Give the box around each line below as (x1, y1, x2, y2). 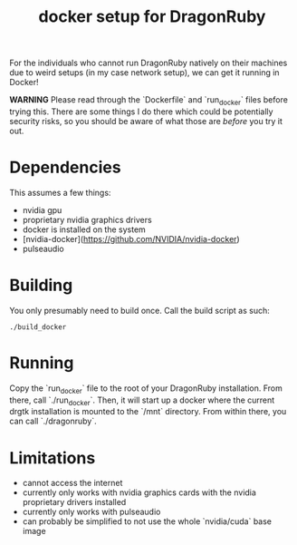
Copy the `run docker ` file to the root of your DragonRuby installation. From (9, 383, 283, 395)
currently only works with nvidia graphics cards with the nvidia (22, 487, 256, 498)
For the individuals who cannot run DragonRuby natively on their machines (9, 57, 288, 69)
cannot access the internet (22, 478, 123, 489)
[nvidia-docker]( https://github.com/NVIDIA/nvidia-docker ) (22, 233, 240, 244)
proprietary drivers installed (22, 497, 127, 508)
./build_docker (9, 322, 67, 332)
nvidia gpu (22, 204, 62, 215)
